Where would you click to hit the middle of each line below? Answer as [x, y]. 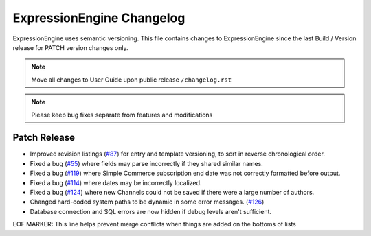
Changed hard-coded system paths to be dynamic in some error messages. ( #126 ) [147, 202]
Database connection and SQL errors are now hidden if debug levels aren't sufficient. [150, 211]
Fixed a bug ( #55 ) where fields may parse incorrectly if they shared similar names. [147, 163]
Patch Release [44, 138]
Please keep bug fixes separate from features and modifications [122, 115]
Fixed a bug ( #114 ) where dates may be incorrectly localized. [116, 182]
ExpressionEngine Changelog [99, 18]
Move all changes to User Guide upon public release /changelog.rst [132, 80]
